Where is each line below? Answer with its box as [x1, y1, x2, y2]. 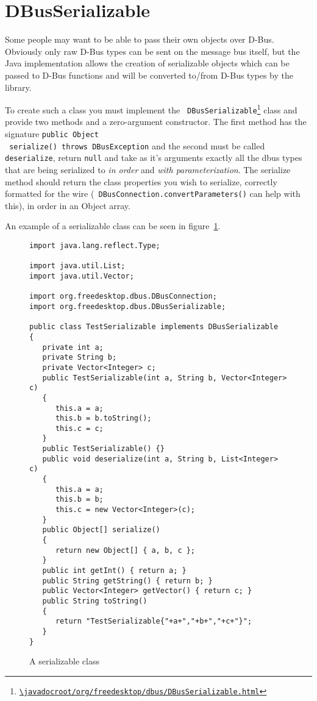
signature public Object [5, 127, 99, 140]
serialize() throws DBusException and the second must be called [9, 139, 265, 152]
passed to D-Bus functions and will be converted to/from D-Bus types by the [5, 68, 294, 81]
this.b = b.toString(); [55, 414, 152, 423]
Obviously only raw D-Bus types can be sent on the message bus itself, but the [5, 44, 300, 57]
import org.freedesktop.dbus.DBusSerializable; [29, 302, 226, 311]
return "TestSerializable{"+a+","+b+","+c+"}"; [55, 617, 252, 626]
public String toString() [42, 596, 148, 605]
